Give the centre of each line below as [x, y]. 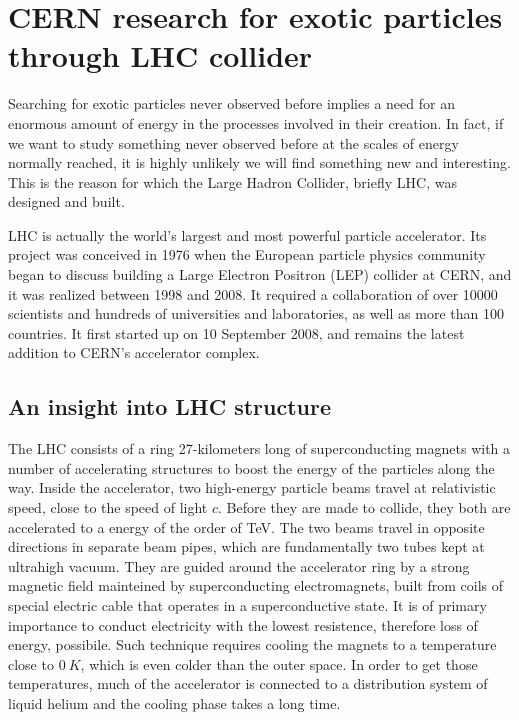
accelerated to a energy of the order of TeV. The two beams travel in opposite [246, 526]
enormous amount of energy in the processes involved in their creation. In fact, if [256, 122]
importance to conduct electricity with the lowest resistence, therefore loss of [243, 624]
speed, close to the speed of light [108, 507]
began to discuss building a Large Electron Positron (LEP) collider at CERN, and [260, 274]
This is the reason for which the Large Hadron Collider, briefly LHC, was [232, 181]
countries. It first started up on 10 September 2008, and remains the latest [236, 332]
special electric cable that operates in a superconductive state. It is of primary [247, 604]
